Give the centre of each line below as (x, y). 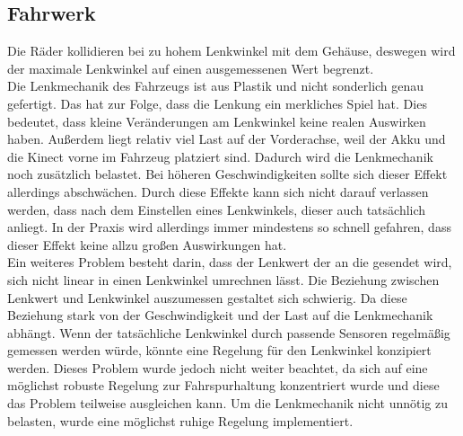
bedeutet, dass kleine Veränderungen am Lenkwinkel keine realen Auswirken (217, 121)
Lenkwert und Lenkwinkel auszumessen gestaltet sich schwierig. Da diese (207, 297)
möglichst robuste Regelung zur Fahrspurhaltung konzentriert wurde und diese (223, 385)
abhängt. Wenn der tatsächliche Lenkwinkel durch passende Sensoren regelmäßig (229, 332)
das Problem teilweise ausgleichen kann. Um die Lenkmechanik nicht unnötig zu (228, 403)
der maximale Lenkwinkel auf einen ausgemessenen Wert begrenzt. (191, 68)
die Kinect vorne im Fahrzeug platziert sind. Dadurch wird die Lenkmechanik (220, 156)
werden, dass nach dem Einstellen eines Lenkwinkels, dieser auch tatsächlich (217, 209)
